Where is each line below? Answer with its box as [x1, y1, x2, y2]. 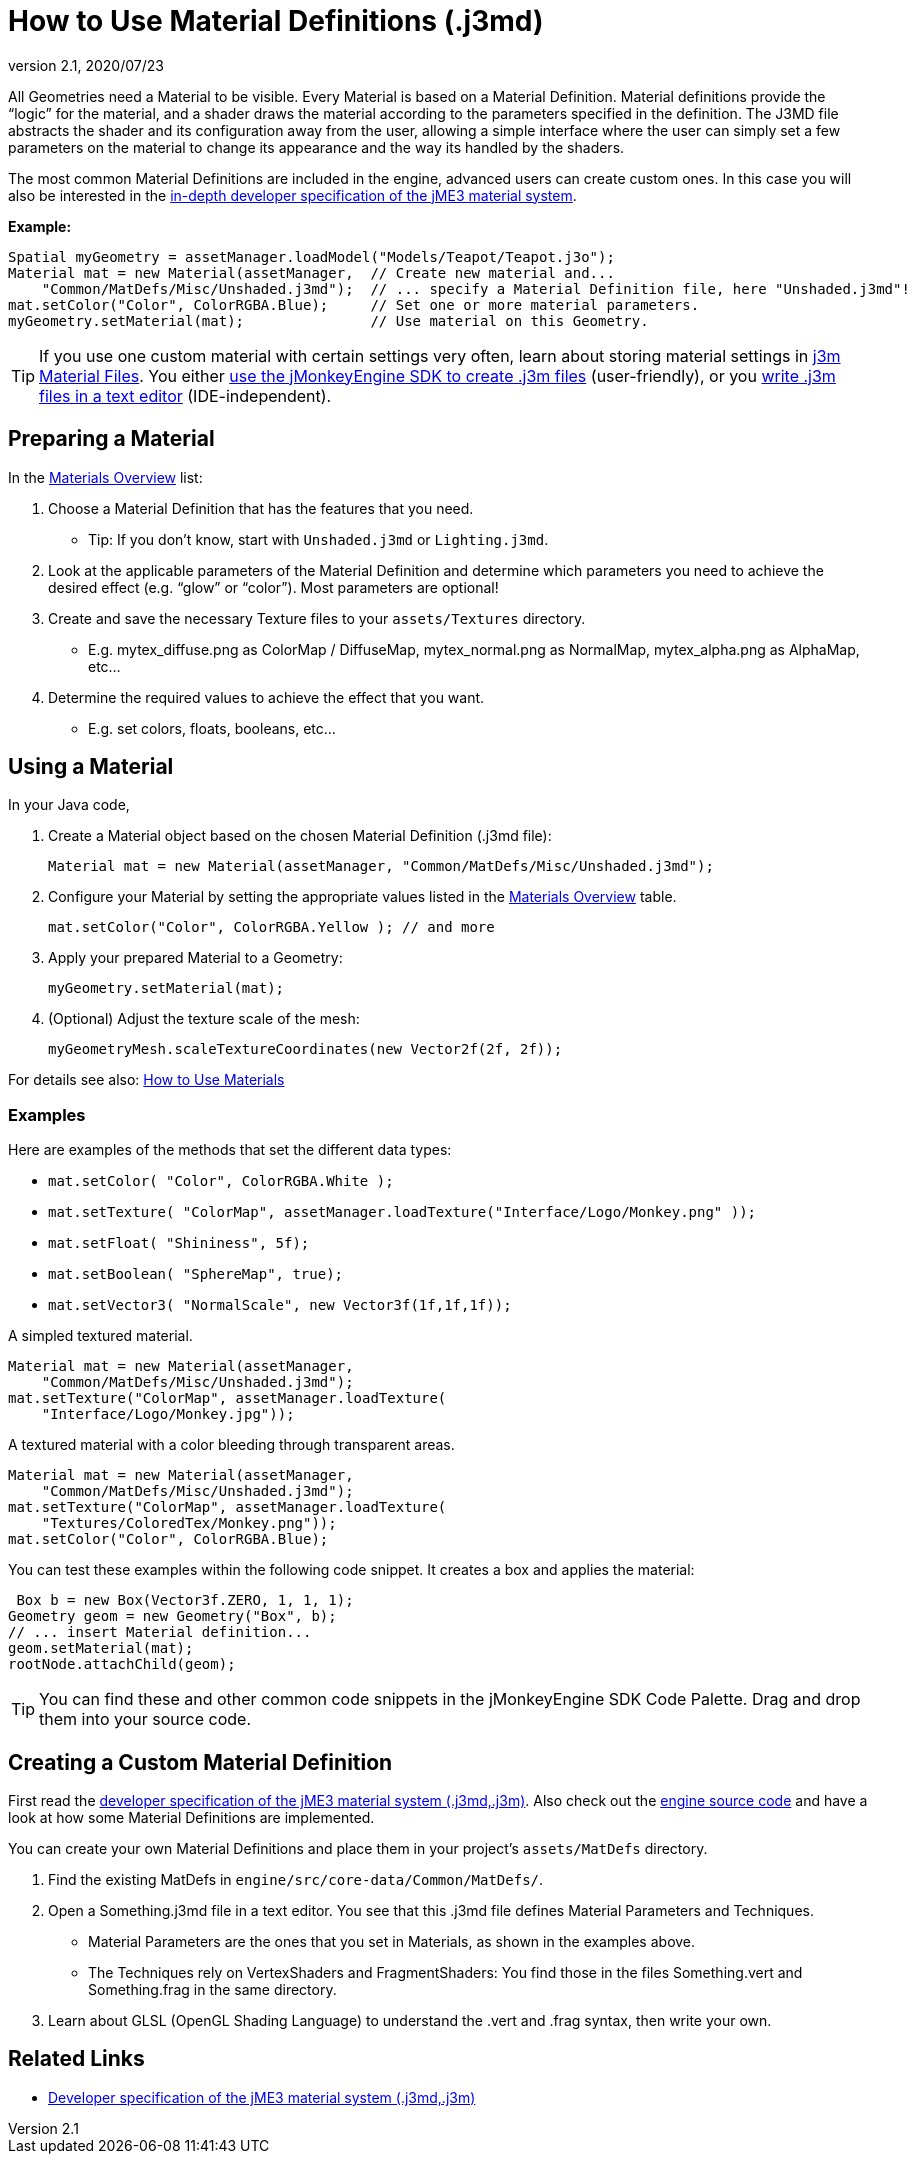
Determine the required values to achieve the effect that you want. [48, 688, 485, 706]
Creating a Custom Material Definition [8, 1749, 393, 1775]
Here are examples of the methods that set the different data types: [8, 1141, 452, 1159]
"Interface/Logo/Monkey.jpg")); [41, 1406, 295, 1423]
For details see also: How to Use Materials [8, 1071, 285, 1089]
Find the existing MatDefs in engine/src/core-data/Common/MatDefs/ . [48, 1871, 544, 1889]
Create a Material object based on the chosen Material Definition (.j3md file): [48, 827, 552, 845]
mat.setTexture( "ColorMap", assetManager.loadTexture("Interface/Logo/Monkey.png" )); [48, 1204, 757, 1221]
